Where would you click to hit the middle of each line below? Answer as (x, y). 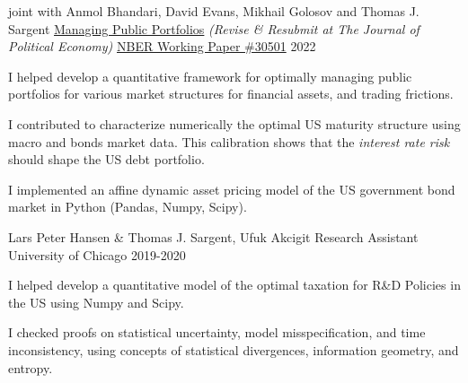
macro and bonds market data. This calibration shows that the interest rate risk (229, 141)
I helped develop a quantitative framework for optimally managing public (210, 76)
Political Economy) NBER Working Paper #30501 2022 (162, 46)
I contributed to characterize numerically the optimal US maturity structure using (234, 123)
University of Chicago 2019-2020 (97, 254)
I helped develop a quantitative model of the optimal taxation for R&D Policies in (234, 285)
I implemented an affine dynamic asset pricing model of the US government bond (232, 189)
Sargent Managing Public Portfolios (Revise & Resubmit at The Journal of (214, 28)
